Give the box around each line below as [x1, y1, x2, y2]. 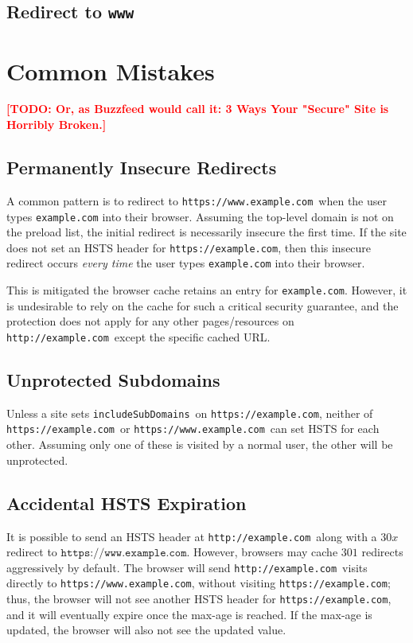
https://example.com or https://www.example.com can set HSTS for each [6, 420, 380, 437]
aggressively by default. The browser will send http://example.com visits [6, 559, 368, 575]
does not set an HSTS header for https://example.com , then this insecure [6, 239, 372, 255]
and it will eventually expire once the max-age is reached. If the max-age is [6, 606, 372, 622]
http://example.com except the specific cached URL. [6, 328, 271, 345]
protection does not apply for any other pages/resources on [6, 313, 294, 329]
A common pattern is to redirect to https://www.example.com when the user [6, 192, 387, 208]
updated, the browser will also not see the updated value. [6, 622, 286, 638]
